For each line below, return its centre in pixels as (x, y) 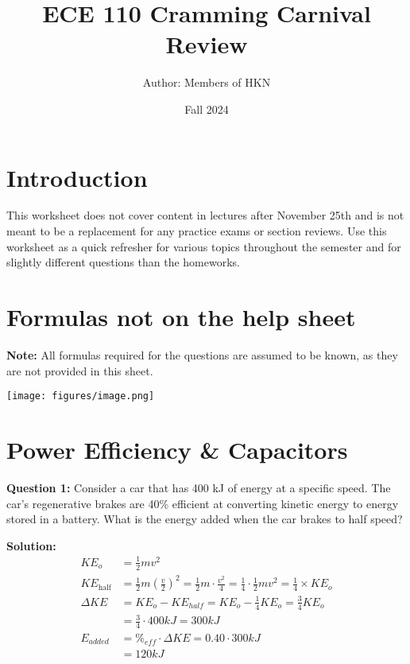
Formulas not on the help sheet (181, 316)
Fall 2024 (207, 109)
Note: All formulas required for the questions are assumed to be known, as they (202, 354)
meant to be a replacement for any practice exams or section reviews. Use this (197, 231)
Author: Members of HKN (207, 82)
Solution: (31, 545)
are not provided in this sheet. (80, 370)
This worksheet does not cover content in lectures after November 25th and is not (205, 215)
